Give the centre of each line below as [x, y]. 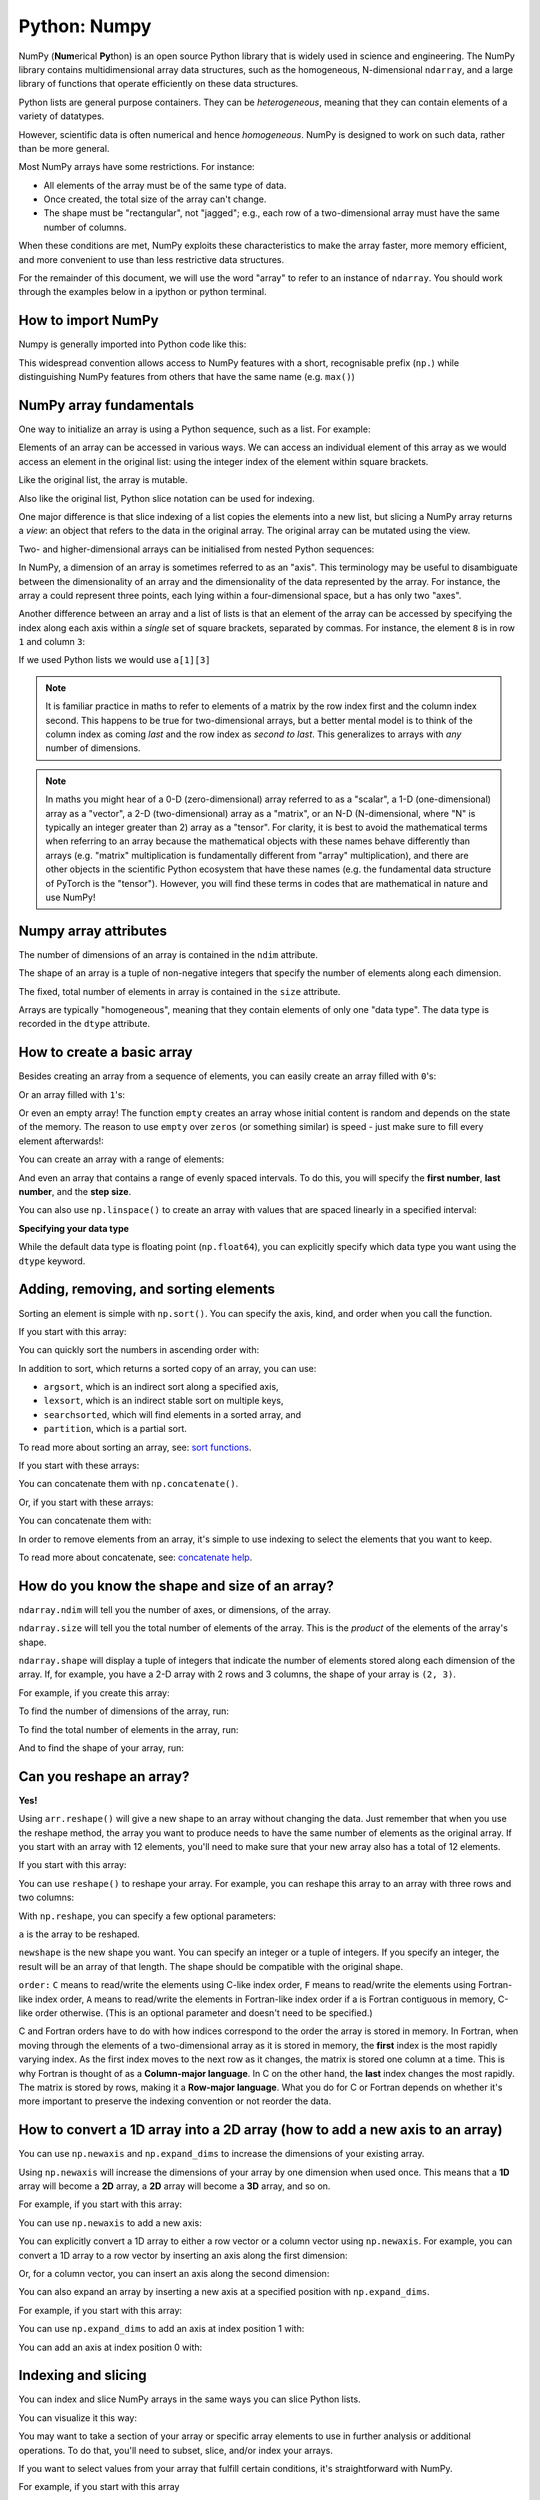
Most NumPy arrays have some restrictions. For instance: [136, 167]
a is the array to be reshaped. [79, 1934]
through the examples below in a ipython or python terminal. [142, 292]
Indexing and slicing [82, 2375]
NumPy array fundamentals [106, 405]
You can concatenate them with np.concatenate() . [128, 1484]
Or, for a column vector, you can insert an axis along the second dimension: [174, 2273]
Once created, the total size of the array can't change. [155, 199]
